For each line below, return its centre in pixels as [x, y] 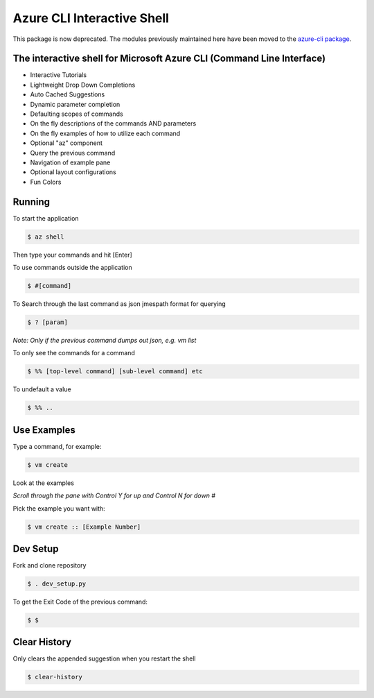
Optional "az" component [66, 143]
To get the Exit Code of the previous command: [80, 602]
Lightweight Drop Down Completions [83, 85]
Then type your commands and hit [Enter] [73, 255]
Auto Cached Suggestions [68, 94]
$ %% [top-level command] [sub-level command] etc [115, 372]
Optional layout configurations [73, 172]
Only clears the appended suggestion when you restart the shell [104, 658]
